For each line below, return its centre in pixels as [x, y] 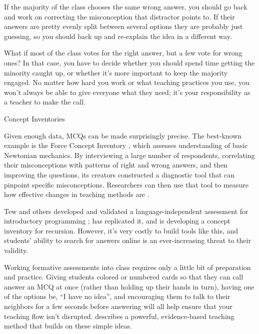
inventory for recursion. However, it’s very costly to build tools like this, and [121, 230]
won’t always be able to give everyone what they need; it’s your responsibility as [127, 92]
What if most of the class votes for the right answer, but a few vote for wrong [123, 53]
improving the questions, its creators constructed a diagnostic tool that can [119, 174]
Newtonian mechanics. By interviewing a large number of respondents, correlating [129, 155]
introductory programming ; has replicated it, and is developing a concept [117, 221]
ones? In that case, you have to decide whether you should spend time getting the [129, 62]
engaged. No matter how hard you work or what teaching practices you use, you [127, 82]
